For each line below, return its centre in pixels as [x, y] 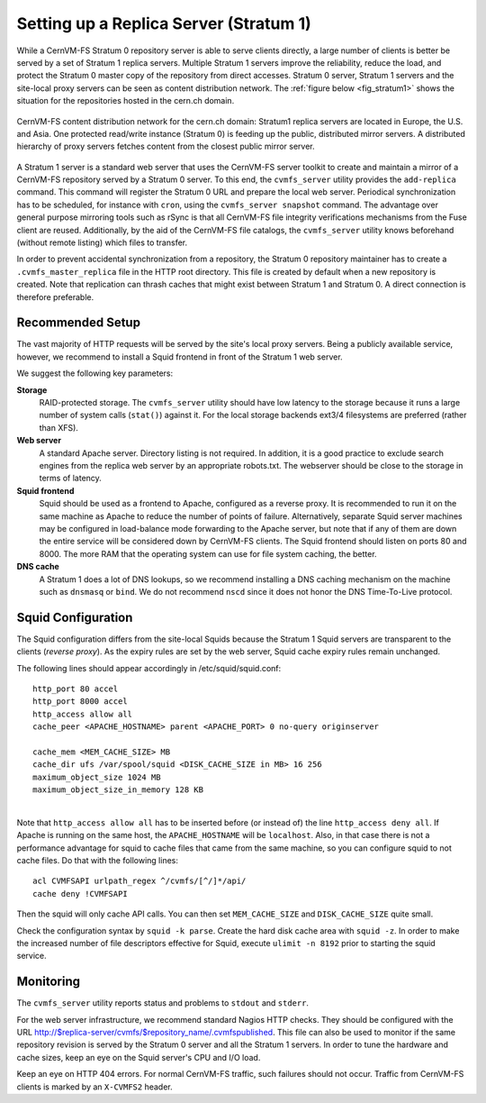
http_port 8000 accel [80, 702]
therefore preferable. [55, 296]
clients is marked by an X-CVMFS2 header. [94, 1087]
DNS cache [38, 567]
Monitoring [49, 982]
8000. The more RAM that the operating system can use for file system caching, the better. [208, 553]
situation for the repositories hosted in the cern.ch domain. [126, 101]
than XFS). [58, 427]
